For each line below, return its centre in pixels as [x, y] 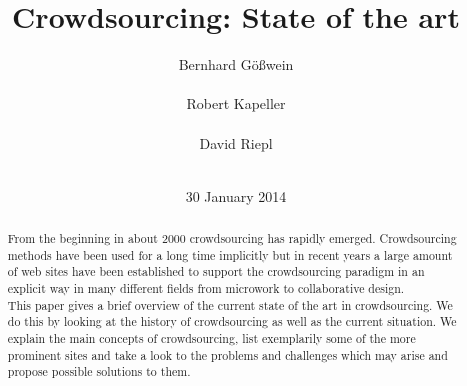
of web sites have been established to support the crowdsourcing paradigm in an [216, 271]
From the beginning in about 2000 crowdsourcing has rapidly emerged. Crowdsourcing [232, 238]
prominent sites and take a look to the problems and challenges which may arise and [227, 354]
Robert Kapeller [236, 103]
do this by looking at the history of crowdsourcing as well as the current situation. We [232, 321]
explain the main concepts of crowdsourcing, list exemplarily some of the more [211, 338]
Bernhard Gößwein [236, 64]
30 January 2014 [236, 195]
